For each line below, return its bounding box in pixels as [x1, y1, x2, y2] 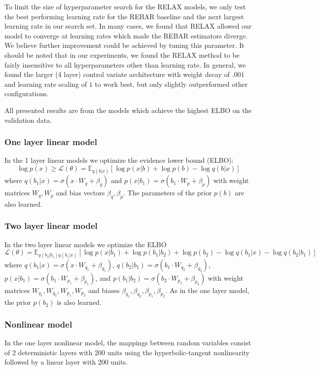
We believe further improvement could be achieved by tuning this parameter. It [4, 40, 245, 50]
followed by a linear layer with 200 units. [4, 357, 128, 367]
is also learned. [57, 297, 102, 307]
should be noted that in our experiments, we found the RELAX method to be [4, 49, 240, 60]
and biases [88, 285, 120, 295]
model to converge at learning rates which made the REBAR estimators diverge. [4, 30, 248, 40]
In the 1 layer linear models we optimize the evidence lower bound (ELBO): [4, 155, 234, 165]
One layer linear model [4, 136, 97, 148]
